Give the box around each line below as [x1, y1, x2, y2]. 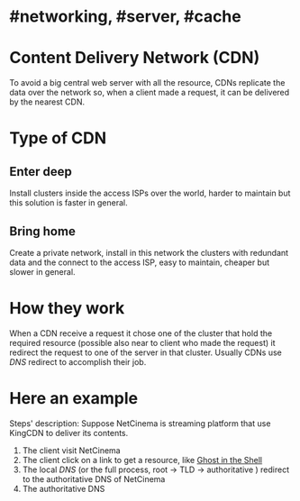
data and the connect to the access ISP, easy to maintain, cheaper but [9, 257, 270, 268]
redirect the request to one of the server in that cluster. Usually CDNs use [9, 347, 282, 358]
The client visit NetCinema [22, 444, 121, 456]
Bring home [9, 223, 77, 239]
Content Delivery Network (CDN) [9, 48, 260, 68]
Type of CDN [9, 128, 106, 149]
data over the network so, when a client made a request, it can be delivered [9, 87, 290, 98]
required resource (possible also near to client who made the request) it [9, 337, 276, 348]
